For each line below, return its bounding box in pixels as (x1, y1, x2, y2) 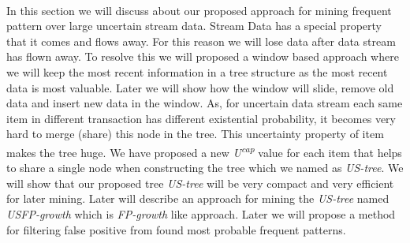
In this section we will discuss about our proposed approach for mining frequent (6, 2, 392, 18)
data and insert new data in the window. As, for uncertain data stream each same (6, 95, 403, 111)
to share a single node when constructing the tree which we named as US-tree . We (6, 159, 404, 176)
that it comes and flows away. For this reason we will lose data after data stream (6, 32, 396, 49)
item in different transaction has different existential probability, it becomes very (6, 110, 397, 126)
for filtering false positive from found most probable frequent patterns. (6, 221, 346, 237)
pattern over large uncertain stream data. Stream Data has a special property (6, 17, 382, 34)
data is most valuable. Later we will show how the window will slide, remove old (6, 79, 394, 95)
